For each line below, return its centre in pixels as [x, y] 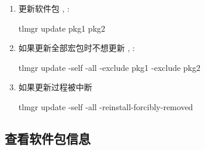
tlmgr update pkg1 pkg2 [62, 28]
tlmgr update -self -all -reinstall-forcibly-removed [106, 106]
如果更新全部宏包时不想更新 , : [77, 48]
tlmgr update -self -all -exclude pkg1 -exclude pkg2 [110, 67]
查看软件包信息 [48, 138]
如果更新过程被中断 [55, 87]
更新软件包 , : [44, 8]
